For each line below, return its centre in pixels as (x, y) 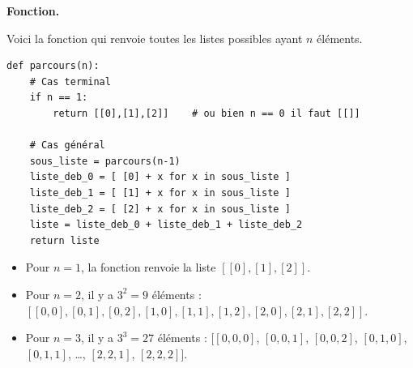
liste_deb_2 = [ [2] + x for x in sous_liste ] (160, 209)
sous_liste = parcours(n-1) (105, 161)
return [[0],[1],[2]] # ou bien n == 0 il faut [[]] (206, 113)
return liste (64, 240)
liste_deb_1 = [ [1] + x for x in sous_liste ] (160, 193)
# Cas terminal (70, 81)
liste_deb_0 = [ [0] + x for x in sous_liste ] (160, 177)
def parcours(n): (53, 66)
